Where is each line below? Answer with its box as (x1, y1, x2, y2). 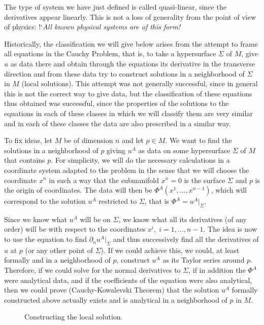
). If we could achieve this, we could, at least (101, 244, 240, 255)
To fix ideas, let (4, 135, 52, 146)
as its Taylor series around (162, 255, 245, 265)
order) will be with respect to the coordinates (4, 224, 146, 234)
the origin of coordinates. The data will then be (4, 185, 152, 195)
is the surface (184, 174, 225, 185)
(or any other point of (25, 244, 93, 255)
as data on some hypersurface (138, 145, 230, 155)
